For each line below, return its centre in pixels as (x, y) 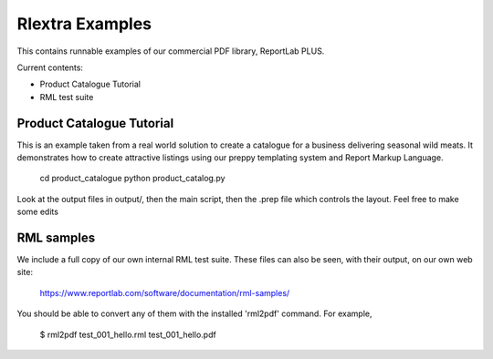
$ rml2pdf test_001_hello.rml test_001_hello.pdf (128, 334)
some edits (38, 212)
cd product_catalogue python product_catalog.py (132, 179)
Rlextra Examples (84, 24)
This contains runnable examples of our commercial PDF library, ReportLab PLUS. (171, 51)
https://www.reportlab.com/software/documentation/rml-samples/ (165, 292)
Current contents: (50, 67)
